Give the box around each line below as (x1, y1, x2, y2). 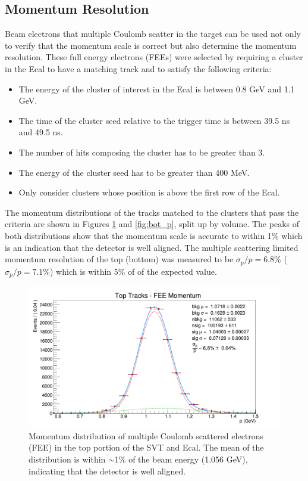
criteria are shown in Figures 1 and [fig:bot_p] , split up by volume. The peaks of (5, 218, 299, 230)
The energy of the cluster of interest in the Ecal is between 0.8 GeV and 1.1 (18, 82, 295, 95)
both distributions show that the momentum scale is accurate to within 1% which (5, 229, 303, 241)
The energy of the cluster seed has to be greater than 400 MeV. (18, 166, 250, 178)
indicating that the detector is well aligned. (29, 464, 186, 477)
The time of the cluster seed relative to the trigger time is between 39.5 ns (18, 114, 290, 126)
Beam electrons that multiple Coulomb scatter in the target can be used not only (5, 27, 301, 40)
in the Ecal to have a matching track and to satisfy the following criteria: (5, 62, 272, 75)
